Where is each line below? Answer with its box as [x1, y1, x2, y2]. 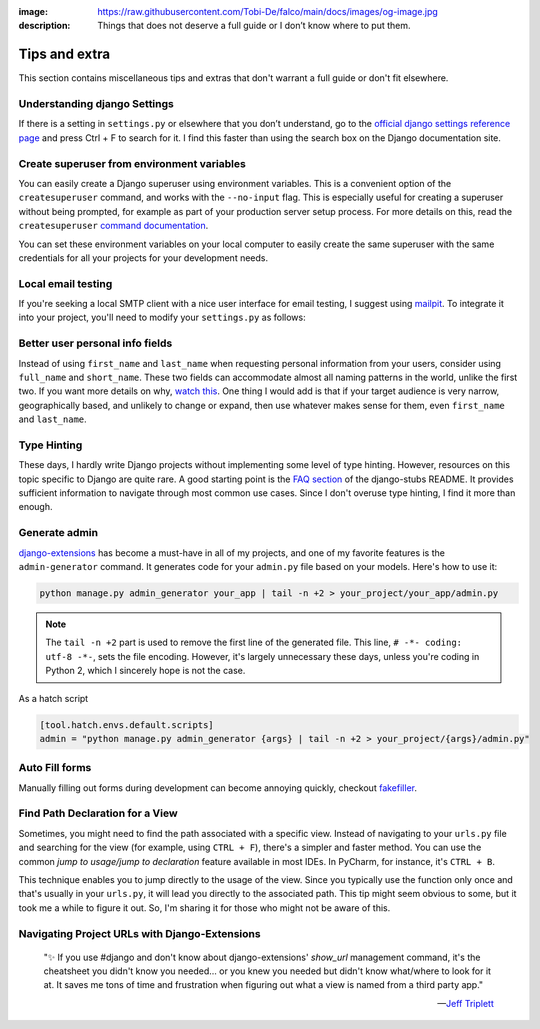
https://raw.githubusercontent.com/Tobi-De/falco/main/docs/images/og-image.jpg [97, 6, 439, 17]
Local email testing [18, 276, 113, 290]
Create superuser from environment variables [18, 156, 247, 170]
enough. [18, 501, 54, 513]
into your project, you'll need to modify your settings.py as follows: [18, 311, 306, 324]
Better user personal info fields [18, 336, 173, 350]
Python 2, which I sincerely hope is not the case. [45, 665, 246, 677]
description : [18, 20, 71, 32]
